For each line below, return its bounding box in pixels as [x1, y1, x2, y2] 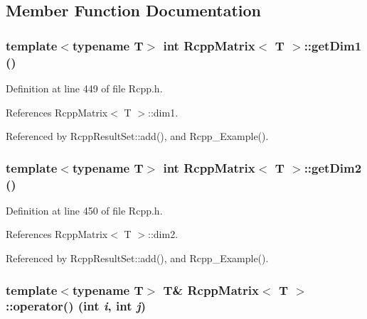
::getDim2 [304, 158, 362, 176]
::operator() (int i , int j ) [6, 297, 146, 315]
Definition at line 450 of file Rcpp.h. [6, 202, 163, 217]
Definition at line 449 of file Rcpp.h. [6, 80, 163, 95]
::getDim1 [304, 36, 362, 54]
